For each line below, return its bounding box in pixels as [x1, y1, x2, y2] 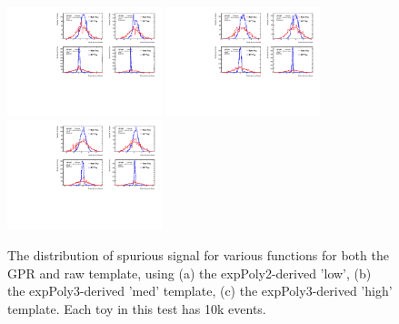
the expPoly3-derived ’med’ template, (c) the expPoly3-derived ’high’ [7, 281, 393, 300]
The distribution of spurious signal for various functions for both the [7, 245, 389, 264]
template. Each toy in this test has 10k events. [7, 299, 266, 318]
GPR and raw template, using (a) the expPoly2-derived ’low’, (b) [7, 263, 372, 282]
